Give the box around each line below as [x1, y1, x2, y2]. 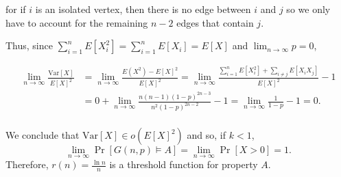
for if [5, 2, 26, 16]
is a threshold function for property [109, 157, 258, 172]
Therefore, [5, 157, 49, 172]
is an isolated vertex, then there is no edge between [35, 2, 251, 16]
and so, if [187, 128, 226, 142]
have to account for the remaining [5, 15, 148, 29]
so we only [286, 2, 331, 16]
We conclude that [5, 128, 80, 142]
